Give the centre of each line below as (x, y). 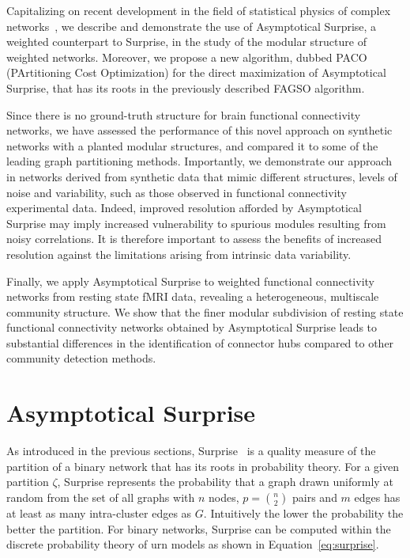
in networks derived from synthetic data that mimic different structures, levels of (202, 176)
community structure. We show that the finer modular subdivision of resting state (205, 311)
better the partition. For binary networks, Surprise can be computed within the (199, 528)
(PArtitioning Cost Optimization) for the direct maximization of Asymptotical (196, 72)
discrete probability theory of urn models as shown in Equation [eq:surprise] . (193, 544)
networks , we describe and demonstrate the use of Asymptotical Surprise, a (192, 26)
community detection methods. (81, 358)
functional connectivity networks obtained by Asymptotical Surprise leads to (192, 327)
